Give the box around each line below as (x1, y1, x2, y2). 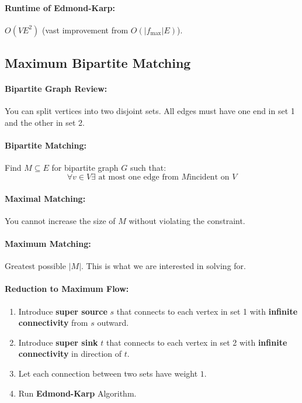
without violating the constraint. (129, 214, 245, 226)
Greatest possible (5, 260, 66, 272)
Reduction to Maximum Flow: (5, 283, 129, 295)
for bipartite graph (51, 161, 119, 174)
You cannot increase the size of (5, 214, 116, 226)
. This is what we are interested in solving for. (81, 260, 246, 272)
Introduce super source (18, 305, 107, 317)
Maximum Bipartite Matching (5, 54, 191, 72)
